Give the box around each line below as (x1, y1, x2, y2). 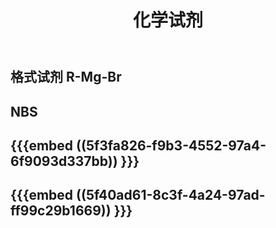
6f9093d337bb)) (10, 152, 118, 170)
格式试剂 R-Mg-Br (10, 69, 122, 86)
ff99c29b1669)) (10, 202, 112, 220)
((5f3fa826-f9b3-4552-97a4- (76, 137, 267, 154)
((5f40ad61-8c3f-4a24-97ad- (76, 187, 266, 204)
